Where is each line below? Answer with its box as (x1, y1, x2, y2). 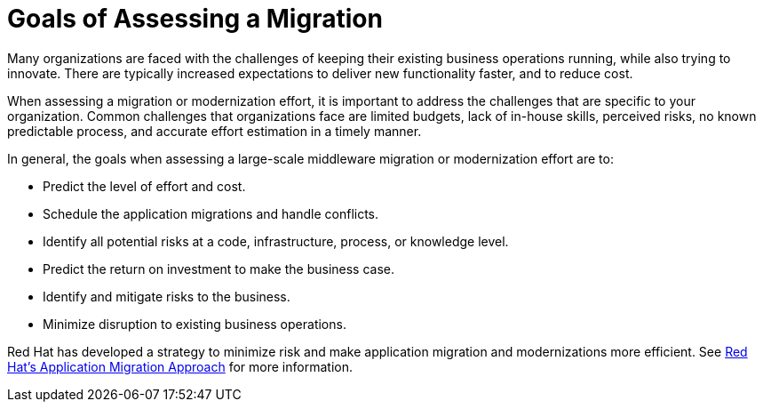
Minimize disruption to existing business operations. (43, 316, 346, 332)
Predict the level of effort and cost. (43, 178, 246, 194)
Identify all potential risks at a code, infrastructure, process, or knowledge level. (43, 233, 509, 249)
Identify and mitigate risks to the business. (43, 288, 290, 304)
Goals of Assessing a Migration (7, 4, 383, 34)
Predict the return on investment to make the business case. (43, 261, 395, 277)
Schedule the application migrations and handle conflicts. (43, 205, 379, 221)
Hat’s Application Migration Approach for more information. (7, 358, 353, 374)
